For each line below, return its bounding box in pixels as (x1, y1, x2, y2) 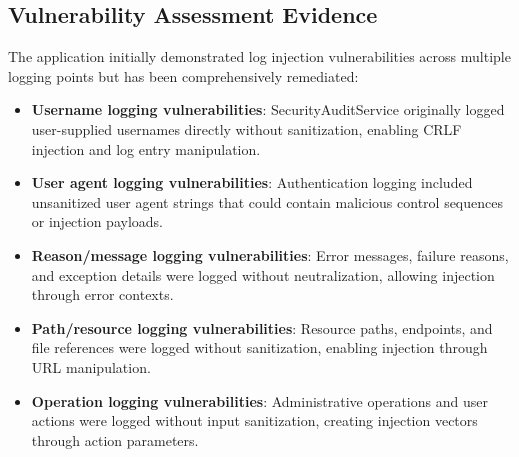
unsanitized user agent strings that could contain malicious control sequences (31, 191, 503, 212)
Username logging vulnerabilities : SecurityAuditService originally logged (31, 99, 505, 120)
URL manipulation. (31, 356, 151, 377)
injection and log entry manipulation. (31, 138, 261, 159)
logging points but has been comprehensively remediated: (8, 65, 359, 86)
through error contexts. (31, 284, 174, 305)
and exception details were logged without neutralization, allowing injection (31, 264, 495, 285)
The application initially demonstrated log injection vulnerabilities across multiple (8, 46, 511, 67)
